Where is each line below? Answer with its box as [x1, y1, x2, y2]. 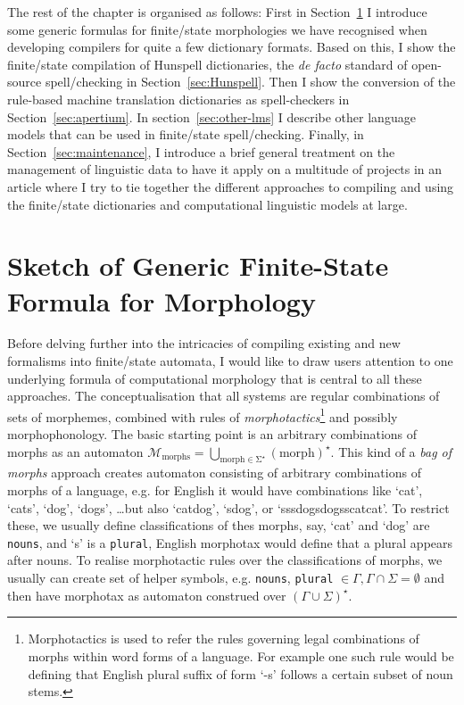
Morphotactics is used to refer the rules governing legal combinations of [28, 629, 419, 648]
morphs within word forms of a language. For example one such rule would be [28, 646, 454, 665]
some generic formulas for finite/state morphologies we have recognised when [7, 20, 427, 38]
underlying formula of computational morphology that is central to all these [7, 369, 422, 387]
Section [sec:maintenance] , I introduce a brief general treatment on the [7, 142, 395, 161]
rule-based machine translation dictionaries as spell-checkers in [7, 89, 350, 108]
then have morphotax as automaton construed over [7, 585, 286, 604]
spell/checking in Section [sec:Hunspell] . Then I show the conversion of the [45, 72, 456, 91]
